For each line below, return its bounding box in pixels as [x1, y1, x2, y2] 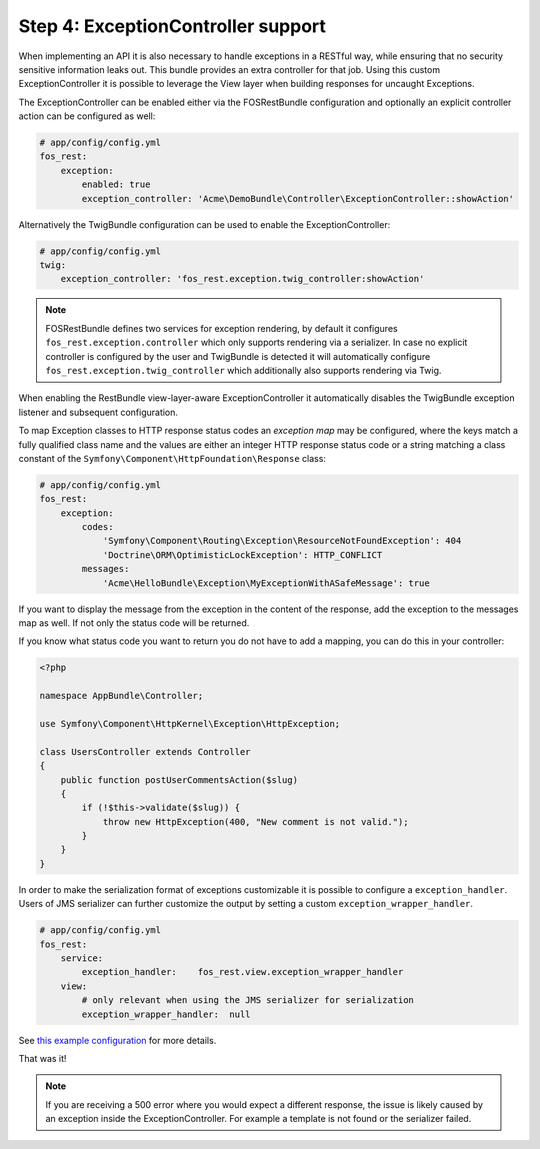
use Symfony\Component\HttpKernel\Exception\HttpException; [39, 718, 341, 729]
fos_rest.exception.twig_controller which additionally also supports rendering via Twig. [45, 364, 442, 376]
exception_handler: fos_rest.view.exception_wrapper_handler [81, 966, 404, 978]
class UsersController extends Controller [39, 746, 251, 757]
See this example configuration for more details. [18, 1034, 217, 1046]
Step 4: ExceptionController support [18, 15, 327, 37]
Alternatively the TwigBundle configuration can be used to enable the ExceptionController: [18, 218, 391, 230]
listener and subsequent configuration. [18, 406, 179, 418]
